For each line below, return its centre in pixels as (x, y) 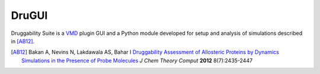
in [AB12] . (23, 41)
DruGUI (29, 15)
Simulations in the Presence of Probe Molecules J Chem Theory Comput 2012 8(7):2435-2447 (137, 60)
